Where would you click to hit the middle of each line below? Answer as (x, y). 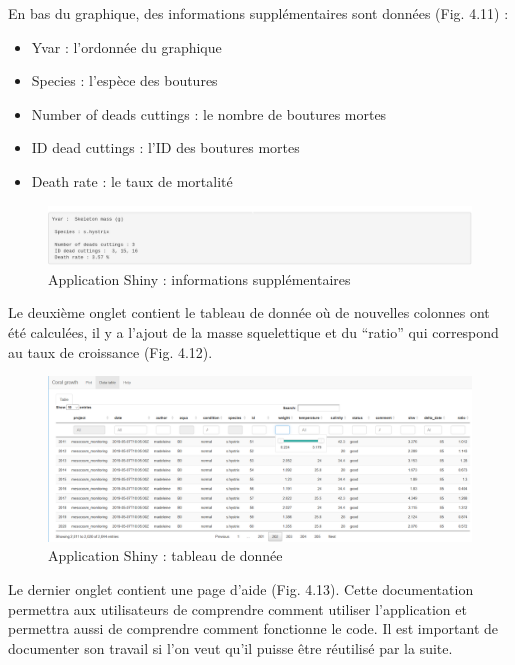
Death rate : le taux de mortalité (132, 180)
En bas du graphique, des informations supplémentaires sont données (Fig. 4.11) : (258, 13)
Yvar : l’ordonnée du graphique (126, 46)
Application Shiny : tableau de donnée (165, 555)
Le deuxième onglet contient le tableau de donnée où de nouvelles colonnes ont (249, 312)
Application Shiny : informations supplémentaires (199, 278)
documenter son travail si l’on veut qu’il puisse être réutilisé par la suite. (230, 647)
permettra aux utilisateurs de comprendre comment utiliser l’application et (237, 608)
